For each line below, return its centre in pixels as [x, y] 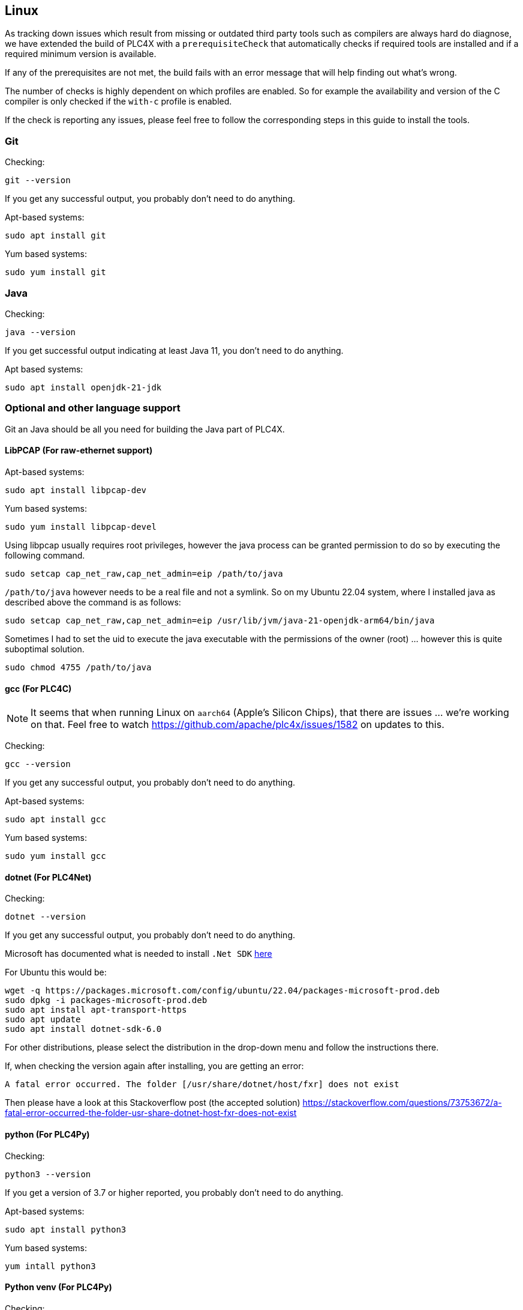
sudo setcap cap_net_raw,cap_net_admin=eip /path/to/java [144, 573]
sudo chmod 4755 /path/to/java [78, 667]
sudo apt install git [55, 236]
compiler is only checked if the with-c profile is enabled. [118, 102]
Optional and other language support [93, 408]
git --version [38, 180]
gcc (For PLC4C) [38, 688]
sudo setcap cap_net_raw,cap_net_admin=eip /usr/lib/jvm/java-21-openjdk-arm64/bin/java [220, 620]
